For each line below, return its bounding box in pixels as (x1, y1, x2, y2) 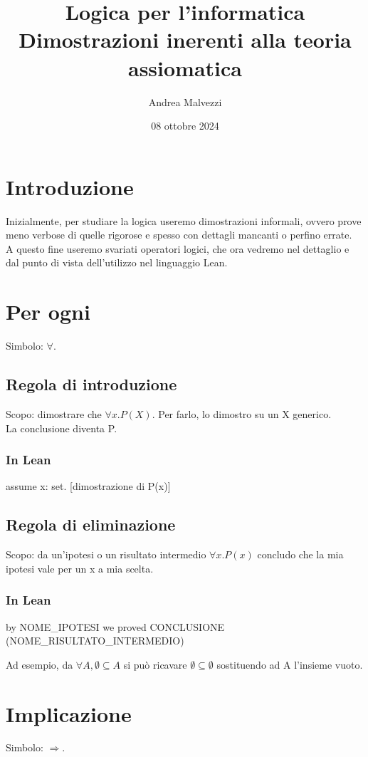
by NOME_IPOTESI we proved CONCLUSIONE (6, 619, 225, 634)
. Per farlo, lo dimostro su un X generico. (152, 406, 332, 421)
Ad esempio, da (6, 657, 73, 672)
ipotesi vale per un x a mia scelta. (6, 560, 154, 575)
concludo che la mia (257, 547, 344, 562)
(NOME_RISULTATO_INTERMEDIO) (6, 633, 184, 648)
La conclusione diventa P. (6, 420, 117, 435)
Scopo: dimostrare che (6, 406, 102, 421)
